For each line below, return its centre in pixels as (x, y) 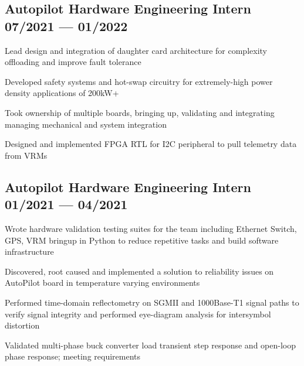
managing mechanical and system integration (86, 124)
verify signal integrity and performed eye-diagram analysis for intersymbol (138, 314)
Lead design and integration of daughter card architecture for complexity (136, 50)
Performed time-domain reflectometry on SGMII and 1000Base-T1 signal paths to (152, 302)
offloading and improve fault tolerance (73, 62)
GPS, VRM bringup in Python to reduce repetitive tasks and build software (142, 240)
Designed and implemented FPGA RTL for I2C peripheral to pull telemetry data (151, 144)
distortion (22, 325)
